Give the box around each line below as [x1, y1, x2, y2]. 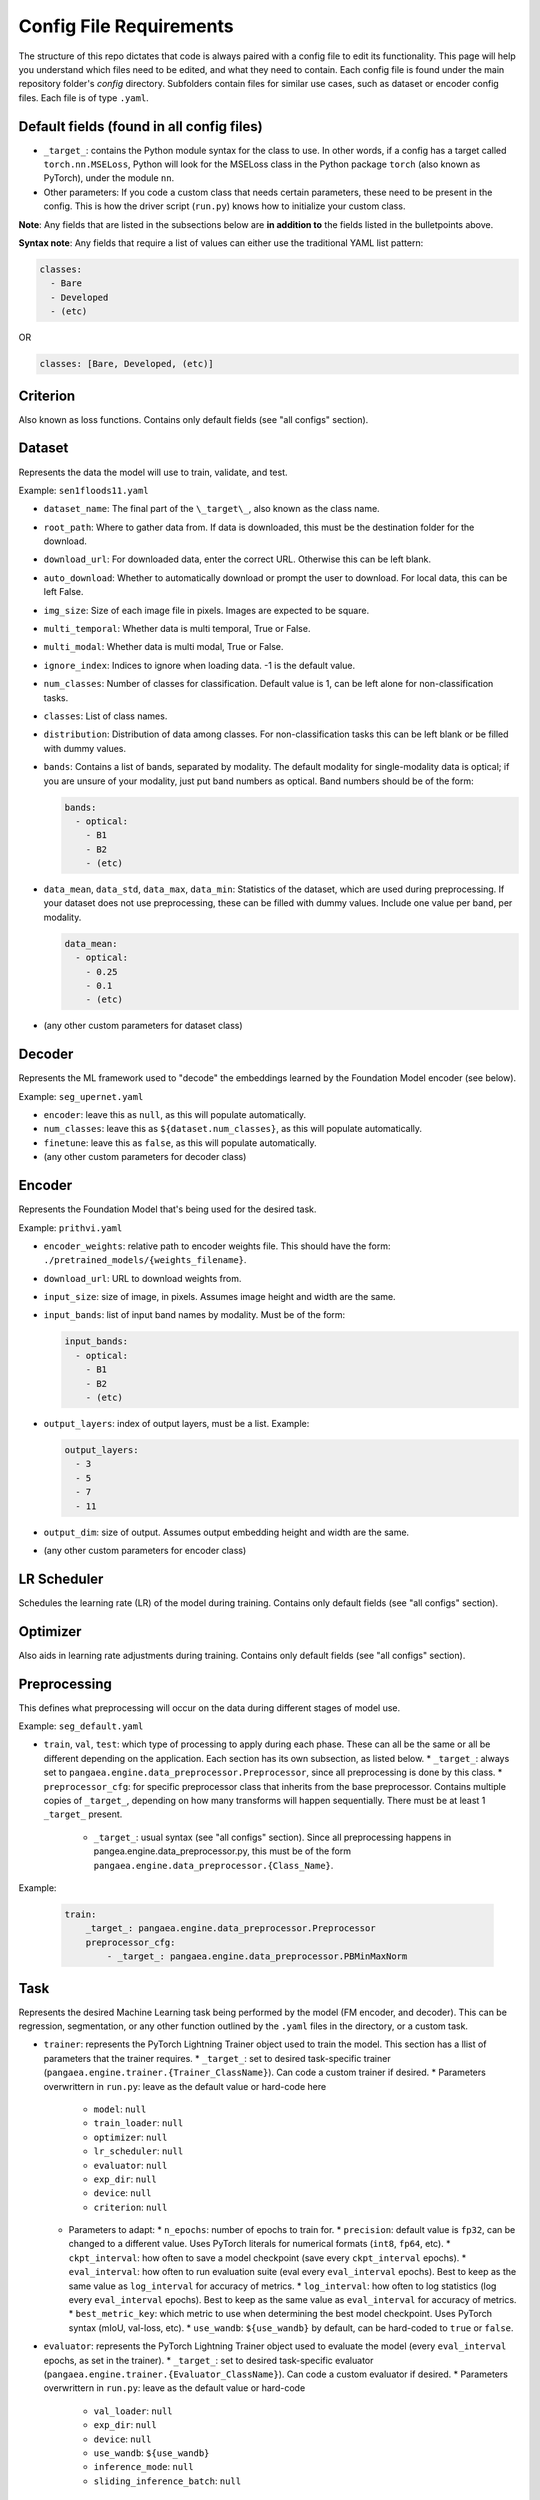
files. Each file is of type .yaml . [18, 91, 149, 104]
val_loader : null [93, 2405, 173, 2417]
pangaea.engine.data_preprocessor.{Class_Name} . [93, 1859, 334, 1871]
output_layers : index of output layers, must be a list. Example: [43, 1418, 310, 1430]
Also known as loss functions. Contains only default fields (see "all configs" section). [18, 413, 369, 425]
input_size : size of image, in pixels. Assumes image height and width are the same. [43, 1291, 396, 1303]
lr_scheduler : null [93, 2145, 184, 2157]
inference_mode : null [93, 2461, 194, 2473]
